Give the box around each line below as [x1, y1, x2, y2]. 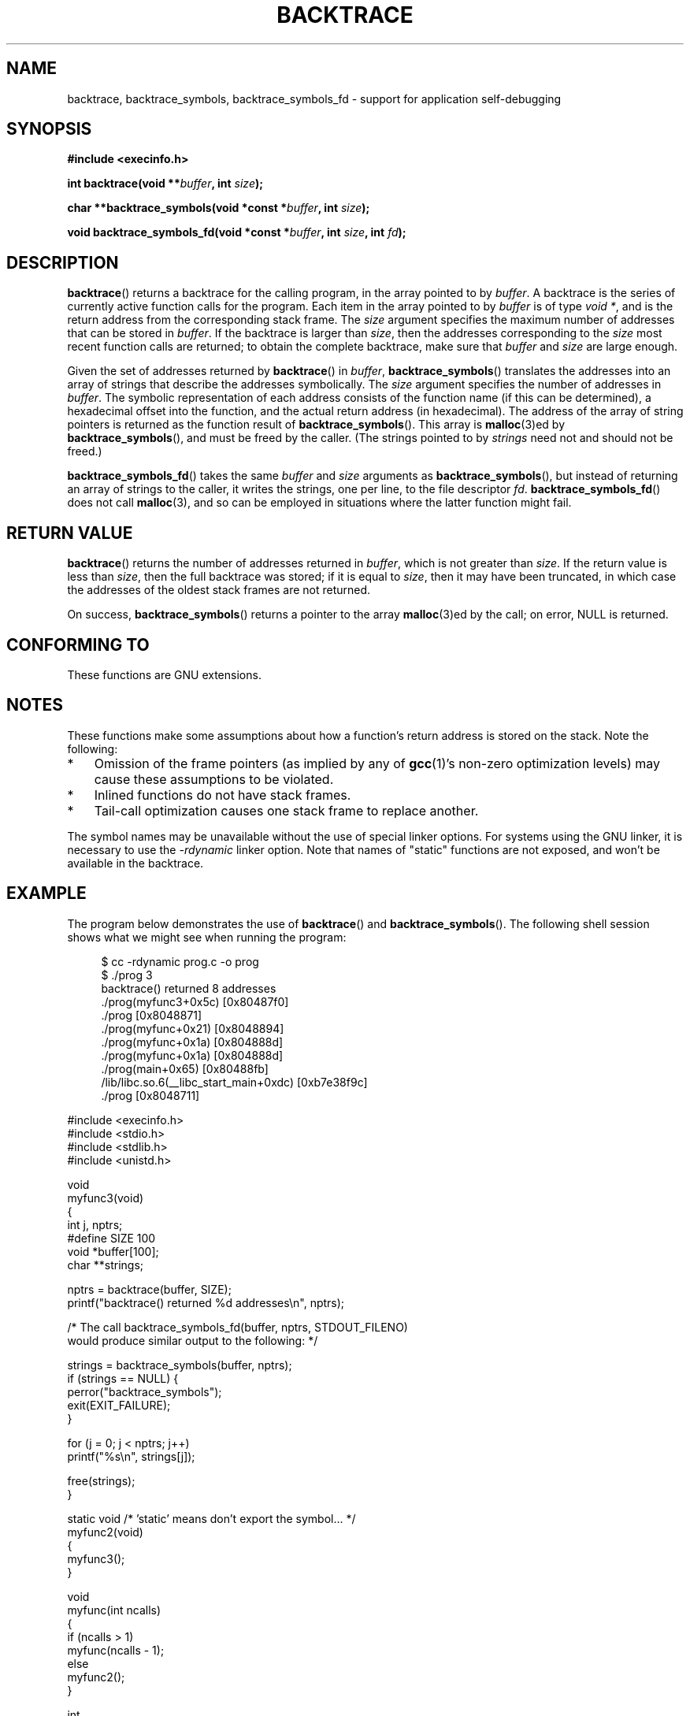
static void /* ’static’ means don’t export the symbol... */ [67, 1511, 356, 1525]
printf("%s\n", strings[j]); [67, 1449, 195, 1463]
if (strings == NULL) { [67, 1371, 179, 1385]
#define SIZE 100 [67, 1231, 156, 1245]
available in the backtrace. [67, 856, 204, 870]
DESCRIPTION [6, 252, 119, 273]
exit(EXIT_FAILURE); [67, 1398, 171, 1412]
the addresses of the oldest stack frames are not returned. [67, 583, 371, 597]
